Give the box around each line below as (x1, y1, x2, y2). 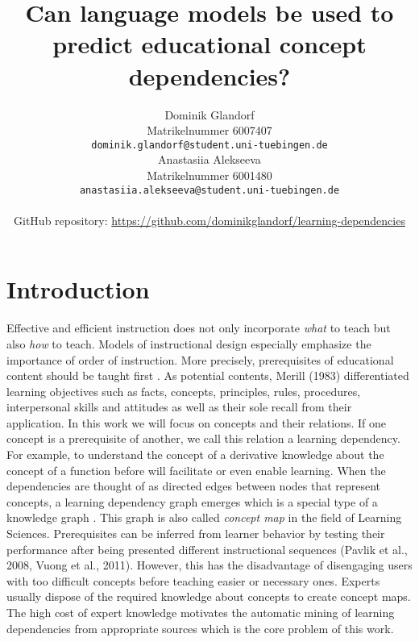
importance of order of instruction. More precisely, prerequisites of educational (6, 351, 394, 368)
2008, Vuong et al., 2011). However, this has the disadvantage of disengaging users (6, 557, 413, 573)
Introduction (6, 273, 150, 306)
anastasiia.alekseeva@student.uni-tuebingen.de (79, 184, 340, 196)
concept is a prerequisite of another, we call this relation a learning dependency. (6, 430, 400, 447)
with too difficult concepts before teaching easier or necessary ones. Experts (6, 572, 380, 589)
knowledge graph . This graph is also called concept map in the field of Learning (6, 509, 402, 526)
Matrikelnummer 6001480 (147, 166, 272, 183)
